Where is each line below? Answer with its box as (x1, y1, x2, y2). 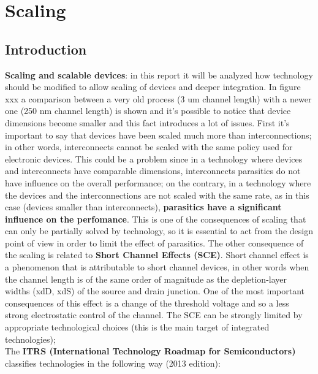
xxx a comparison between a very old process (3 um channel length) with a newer (5, 92, 312, 105)
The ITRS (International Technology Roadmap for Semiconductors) (5, 345, 296, 357)
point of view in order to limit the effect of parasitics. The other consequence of (5, 236, 304, 249)
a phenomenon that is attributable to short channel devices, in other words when (5, 261, 309, 273)
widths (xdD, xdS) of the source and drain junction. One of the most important (5, 284, 305, 297)
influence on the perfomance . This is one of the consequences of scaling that (5, 212, 306, 225)
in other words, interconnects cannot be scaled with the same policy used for (5, 140, 293, 153)
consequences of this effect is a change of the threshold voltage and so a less (5, 296, 289, 309)
